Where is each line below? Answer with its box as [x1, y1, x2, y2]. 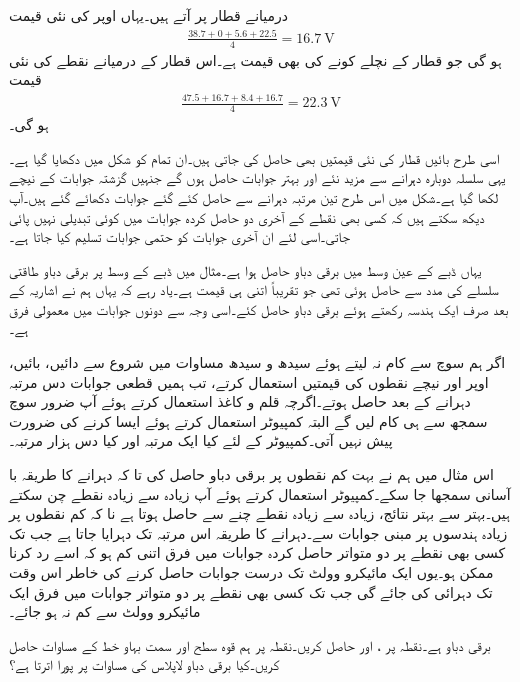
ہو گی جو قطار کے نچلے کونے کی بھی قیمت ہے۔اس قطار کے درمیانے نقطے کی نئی [9, 49, 502, 70]
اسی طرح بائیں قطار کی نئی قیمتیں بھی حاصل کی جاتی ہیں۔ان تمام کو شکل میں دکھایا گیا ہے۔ [9, 147, 500, 168]
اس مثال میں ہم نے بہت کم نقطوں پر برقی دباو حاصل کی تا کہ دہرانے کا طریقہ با [9, 464, 494, 485]
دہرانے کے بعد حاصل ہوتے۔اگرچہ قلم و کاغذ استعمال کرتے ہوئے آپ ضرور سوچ [9, 391, 471, 412]
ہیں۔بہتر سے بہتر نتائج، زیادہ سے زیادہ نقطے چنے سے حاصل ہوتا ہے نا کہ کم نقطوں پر [9, 503, 510, 524]
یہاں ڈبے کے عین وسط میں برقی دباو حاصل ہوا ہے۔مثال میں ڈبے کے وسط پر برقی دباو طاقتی [9, 259, 482, 280]
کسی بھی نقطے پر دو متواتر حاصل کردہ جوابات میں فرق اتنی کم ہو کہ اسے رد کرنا [9, 542, 506, 563]
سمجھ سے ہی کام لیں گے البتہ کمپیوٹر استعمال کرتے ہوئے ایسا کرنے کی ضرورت [9, 410, 488, 431]
